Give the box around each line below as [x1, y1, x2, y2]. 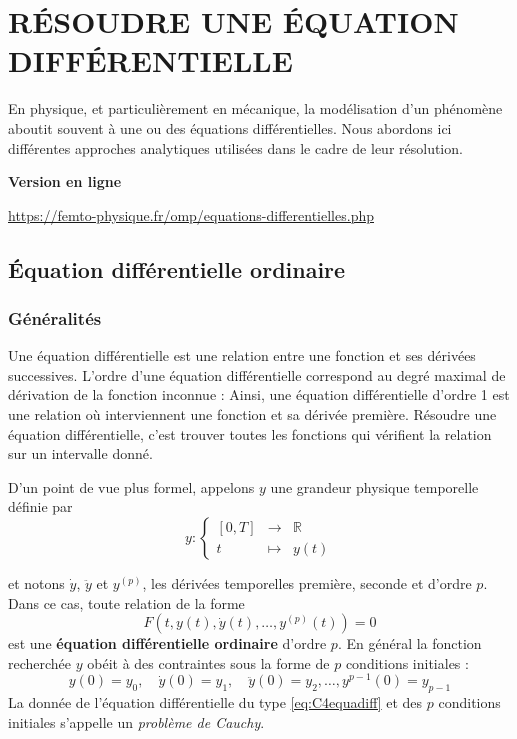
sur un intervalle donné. [8, 443, 153, 464]
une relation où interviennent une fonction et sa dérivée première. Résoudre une [8, 404, 497, 425]
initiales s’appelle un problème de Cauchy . [8, 711, 265, 732]
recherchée [8, 652, 72, 673]
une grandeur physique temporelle [270, 476, 479, 497]
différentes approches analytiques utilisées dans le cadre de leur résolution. [8, 137, 463, 158]
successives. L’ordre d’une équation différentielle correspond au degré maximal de [8, 364, 506, 385]
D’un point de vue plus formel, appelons [8, 476, 255, 497]
